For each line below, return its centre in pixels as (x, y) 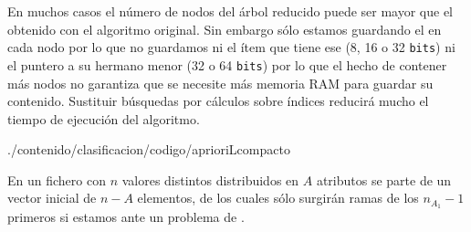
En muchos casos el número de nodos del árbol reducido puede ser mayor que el (230, 11)
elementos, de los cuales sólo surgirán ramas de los (278, 198)
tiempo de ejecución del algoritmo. (104, 118)
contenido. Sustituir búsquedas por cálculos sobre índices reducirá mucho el (218, 101)
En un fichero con (57, 179)
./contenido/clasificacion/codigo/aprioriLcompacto (149, 149)
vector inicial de (52, 198)
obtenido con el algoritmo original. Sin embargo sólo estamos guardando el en (225, 29)
